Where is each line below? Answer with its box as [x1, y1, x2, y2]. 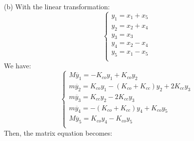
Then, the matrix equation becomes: [4, 127, 113, 138]
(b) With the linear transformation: [4, 1, 110, 11]
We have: [4, 60, 31, 71]
